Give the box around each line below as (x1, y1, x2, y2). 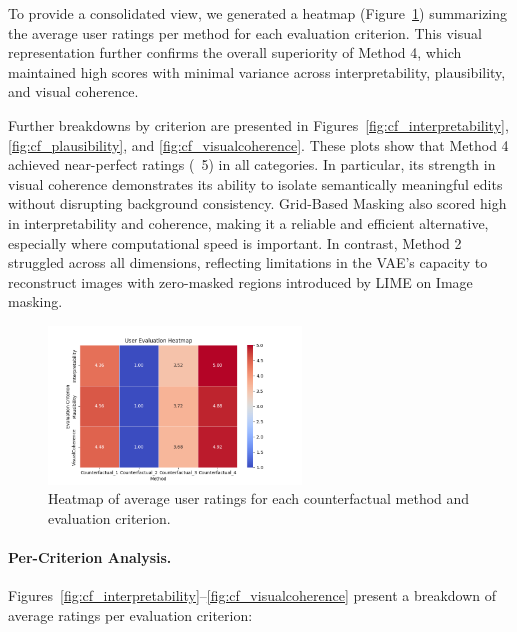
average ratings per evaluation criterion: (8, 605, 253, 626)
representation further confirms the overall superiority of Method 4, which (8, 42, 462, 63)
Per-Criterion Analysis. (8, 547, 172, 568)
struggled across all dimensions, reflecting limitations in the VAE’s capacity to (8, 252, 488, 273)
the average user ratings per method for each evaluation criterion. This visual (8, 22, 482, 43)
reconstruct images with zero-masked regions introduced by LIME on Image (8, 271, 473, 292)
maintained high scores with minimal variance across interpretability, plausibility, (8, 61, 506, 82)
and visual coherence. (8, 81, 139, 102)
